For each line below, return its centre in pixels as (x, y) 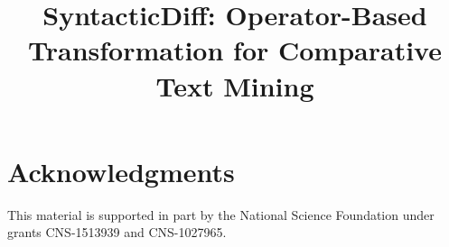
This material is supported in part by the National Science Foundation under (221, 214)
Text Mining (235, 85)
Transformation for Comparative (235, 50)
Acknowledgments (121, 171)
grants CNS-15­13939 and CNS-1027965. (117, 232)
